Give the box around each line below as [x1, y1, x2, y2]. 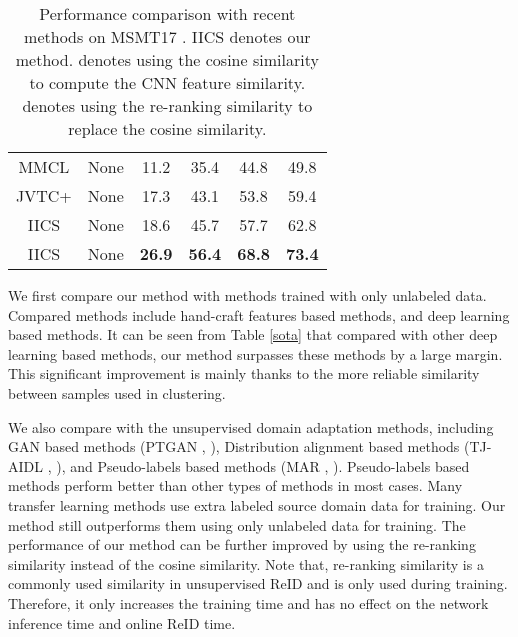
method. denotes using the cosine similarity [15, 48, 319, 71]
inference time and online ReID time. [8, 612, 236, 633]
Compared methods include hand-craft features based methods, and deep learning [8, 304, 510, 325]
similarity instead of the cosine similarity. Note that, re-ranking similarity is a [8, 553, 484, 574]
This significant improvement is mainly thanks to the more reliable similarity [8, 363, 480, 384]
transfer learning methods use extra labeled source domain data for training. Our [8, 494, 506, 515]
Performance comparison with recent [39, 2, 296, 25]
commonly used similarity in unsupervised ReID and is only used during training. [8, 573, 508, 594]
